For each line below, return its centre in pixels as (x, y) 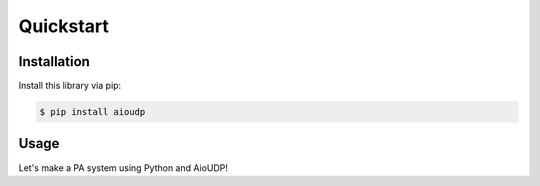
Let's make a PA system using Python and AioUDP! (123, 167)
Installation (54, 61)
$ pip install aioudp (92, 112)
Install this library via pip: (70, 86)
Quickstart (64, 26)
